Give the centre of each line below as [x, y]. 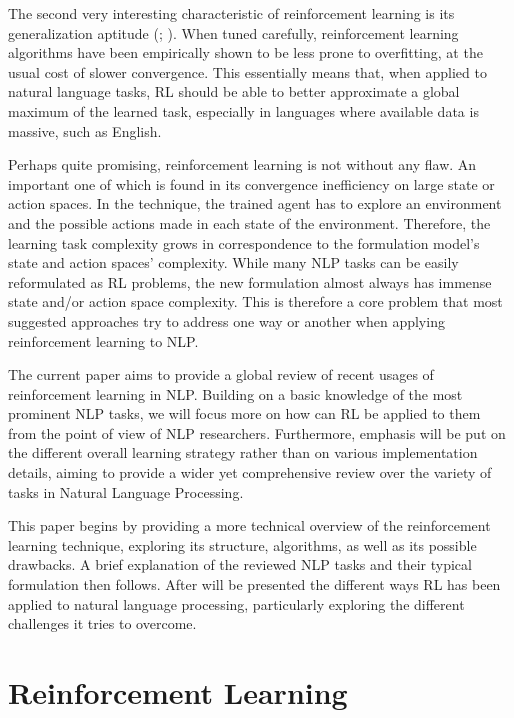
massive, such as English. [85, 130]
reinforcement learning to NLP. [103, 340]
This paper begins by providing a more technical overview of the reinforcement [249, 525]
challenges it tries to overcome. [102, 623]
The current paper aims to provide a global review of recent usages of [221, 374]
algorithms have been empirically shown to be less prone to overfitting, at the [245, 52]
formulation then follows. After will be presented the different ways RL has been [254, 584]
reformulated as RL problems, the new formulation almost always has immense [250, 281]
